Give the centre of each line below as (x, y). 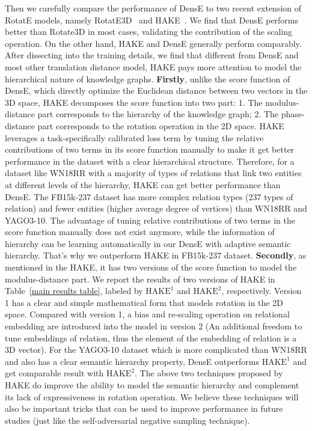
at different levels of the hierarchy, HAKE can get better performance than (143, 184)
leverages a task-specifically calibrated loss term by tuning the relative (134, 137)
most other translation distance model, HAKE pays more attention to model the (153, 66)
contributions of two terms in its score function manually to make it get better (150, 149)
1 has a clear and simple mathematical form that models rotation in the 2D (144, 302)
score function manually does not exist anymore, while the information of (140, 232)
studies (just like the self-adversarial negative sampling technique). (127, 420)
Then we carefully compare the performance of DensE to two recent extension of (153, 8)
